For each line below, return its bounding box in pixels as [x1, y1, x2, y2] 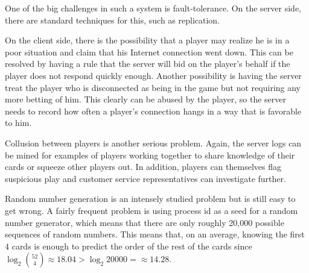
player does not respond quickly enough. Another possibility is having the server [5, 69, 302, 81]
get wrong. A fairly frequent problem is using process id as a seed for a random [5, 204, 298, 216]
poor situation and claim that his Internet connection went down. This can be [5, 45, 293, 58]
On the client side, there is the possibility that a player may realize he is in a [5, 34, 290, 46]
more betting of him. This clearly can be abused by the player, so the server [5, 93, 286, 105]
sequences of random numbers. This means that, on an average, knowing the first [5, 228, 305, 240]
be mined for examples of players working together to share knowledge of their [5, 148, 295, 161]
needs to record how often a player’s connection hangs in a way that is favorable [5, 104, 302, 117]
